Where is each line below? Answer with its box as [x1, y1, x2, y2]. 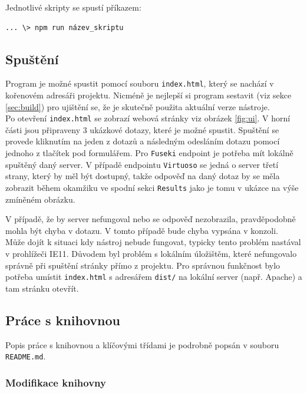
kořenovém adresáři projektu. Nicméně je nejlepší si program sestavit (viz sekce [5, 89, 292, 101]
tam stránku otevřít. [5, 282, 79, 294]
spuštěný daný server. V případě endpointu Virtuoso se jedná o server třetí [5, 158, 279, 170]
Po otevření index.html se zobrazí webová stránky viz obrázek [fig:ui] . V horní [5, 112, 291, 124]
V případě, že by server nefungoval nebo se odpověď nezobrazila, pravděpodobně [5, 213, 296, 225]
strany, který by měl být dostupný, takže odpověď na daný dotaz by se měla [5, 170, 280, 182]
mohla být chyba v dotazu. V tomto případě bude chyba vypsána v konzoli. [5, 224, 278, 236]
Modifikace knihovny [5, 375, 106, 389]
